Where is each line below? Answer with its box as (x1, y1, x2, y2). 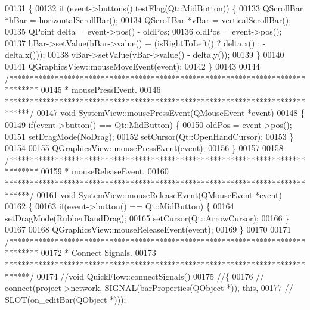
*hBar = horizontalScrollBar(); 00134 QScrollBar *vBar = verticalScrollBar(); (5, 13, 292, 26)
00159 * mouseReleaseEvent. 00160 (41, 165, 169, 177)
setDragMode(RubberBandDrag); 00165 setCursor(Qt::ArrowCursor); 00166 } (5, 211, 290, 224)
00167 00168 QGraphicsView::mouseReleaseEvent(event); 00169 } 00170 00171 (5, 223, 292, 236)
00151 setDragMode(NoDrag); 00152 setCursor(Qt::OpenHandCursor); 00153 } (5, 130, 294, 142)
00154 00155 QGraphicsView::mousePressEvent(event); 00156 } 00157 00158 (5, 142, 284, 154)
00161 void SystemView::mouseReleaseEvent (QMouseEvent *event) (36, 188, 282, 201)
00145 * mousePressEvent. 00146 (41, 83, 161, 96)
